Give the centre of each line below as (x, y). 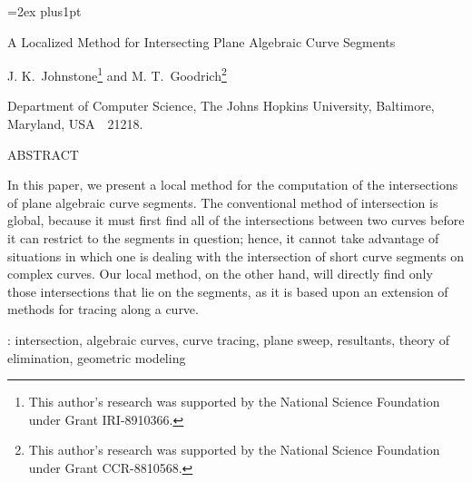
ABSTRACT (43, 154)
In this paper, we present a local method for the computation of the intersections (233, 185)
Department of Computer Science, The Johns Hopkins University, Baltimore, (221, 106)
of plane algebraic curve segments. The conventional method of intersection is (223, 202)
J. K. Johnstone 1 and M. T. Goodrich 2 (117, 74)
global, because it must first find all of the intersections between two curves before (236, 220)
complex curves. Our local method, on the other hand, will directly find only (220, 274)
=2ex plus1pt (44, 11)
